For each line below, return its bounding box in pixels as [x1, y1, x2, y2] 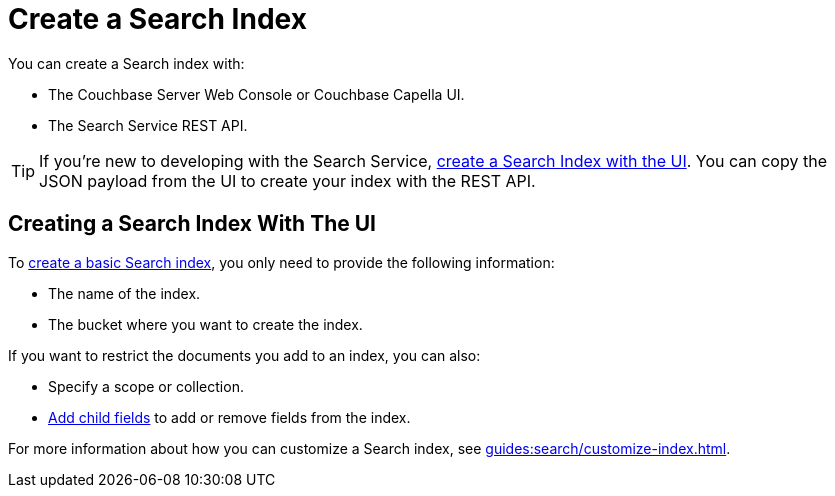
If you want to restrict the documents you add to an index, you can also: [8, 346, 481, 364]
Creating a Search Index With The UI [8, 211, 377, 237]
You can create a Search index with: [8, 54, 245, 72]
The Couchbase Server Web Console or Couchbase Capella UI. [48, 85, 465, 103]
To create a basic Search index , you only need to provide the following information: [8, 253, 555, 271]
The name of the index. [48, 284, 201, 302]
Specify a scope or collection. [48, 377, 244, 395]
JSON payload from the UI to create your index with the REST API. [39, 170, 536, 191]
